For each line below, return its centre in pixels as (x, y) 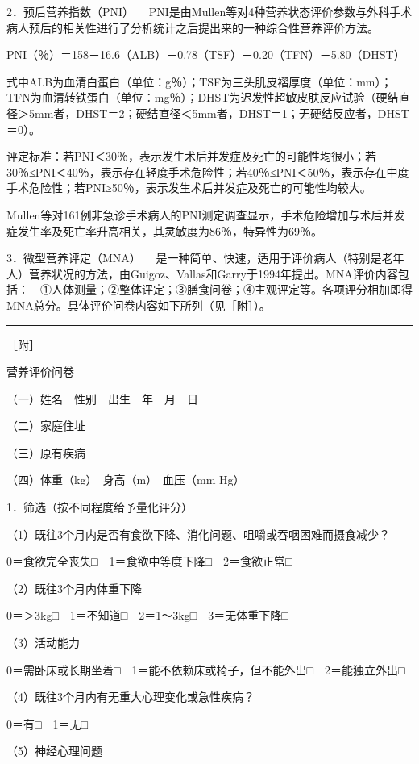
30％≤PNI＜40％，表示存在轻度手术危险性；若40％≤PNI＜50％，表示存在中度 (208, 171)
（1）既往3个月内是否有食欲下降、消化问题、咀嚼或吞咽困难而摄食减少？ (198, 534)
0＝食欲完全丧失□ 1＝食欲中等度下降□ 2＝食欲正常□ (149, 561)
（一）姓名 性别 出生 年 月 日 (102, 398)
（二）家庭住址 (46, 426)
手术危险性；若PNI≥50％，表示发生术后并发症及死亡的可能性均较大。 (189, 188)
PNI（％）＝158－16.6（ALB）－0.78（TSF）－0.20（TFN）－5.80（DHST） (206, 54)
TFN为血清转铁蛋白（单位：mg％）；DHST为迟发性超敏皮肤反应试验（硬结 (203, 97)
